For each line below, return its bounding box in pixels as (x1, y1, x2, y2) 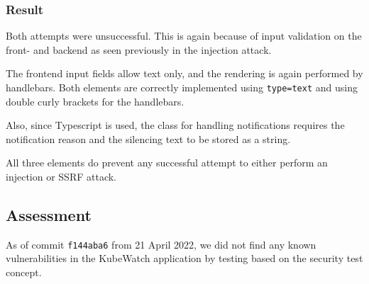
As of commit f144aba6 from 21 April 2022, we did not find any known (6, 237, 316, 251)
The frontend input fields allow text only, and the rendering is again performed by (6, 66, 363, 81)
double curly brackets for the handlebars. (6, 93, 184, 108)
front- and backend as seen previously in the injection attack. (6, 42, 272, 57)
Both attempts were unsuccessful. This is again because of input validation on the (6, 28, 362, 43)
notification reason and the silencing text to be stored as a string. (6, 131, 291, 146)
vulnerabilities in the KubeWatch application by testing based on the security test (6, 251, 363, 266)
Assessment (6, 204, 92, 226)
